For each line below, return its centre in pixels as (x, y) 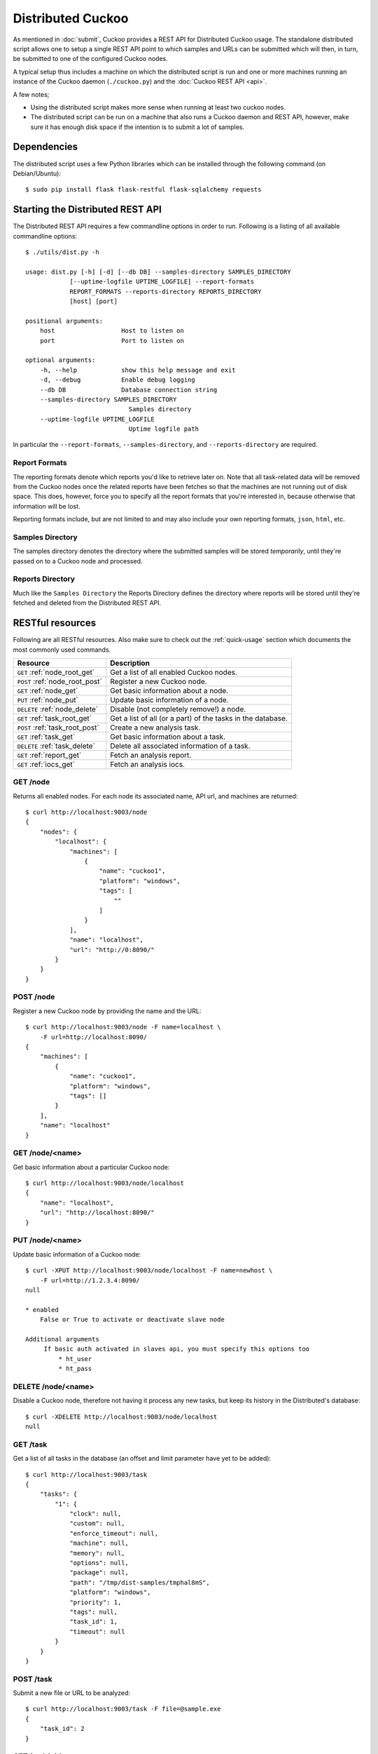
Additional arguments (62, 1339)
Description (130, 663)
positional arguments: (64, 321)
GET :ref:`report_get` (49, 755)
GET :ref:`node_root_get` (56, 672)
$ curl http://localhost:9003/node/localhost (105, 1183)
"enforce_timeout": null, (114, 1533)
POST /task (33, 1679)
